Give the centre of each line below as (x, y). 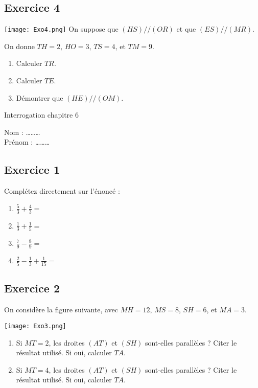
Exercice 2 (32, 288)
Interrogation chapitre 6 (41, 115)
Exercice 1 (32, 169)
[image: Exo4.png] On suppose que (61, 29)
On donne (19, 46)
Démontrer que (40, 97)
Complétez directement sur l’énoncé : (62, 191)
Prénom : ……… (27, 142)
